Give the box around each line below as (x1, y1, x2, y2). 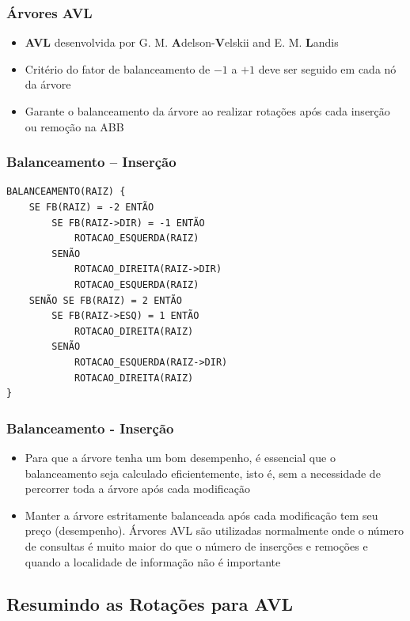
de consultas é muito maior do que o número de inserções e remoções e (25, 537, 368, 554)
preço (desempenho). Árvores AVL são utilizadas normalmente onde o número (25, 522, 404, 539)
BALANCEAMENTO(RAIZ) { (6, 186, 126, 198)
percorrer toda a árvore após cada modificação (25, 480, 250, 497)
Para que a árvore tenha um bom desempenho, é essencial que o (25, 449, 336, 465)
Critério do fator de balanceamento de (25, 60, 211, 77)
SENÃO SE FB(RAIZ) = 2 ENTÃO (28, 294, 182, 306)
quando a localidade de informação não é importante (25, 553, 281, 570)
